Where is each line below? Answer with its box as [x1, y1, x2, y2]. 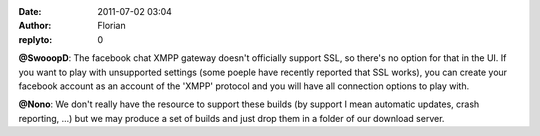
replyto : [18, 33, 53, 45]
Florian [97, 20, 126, 32]
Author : [18, 20, 52, 32]
